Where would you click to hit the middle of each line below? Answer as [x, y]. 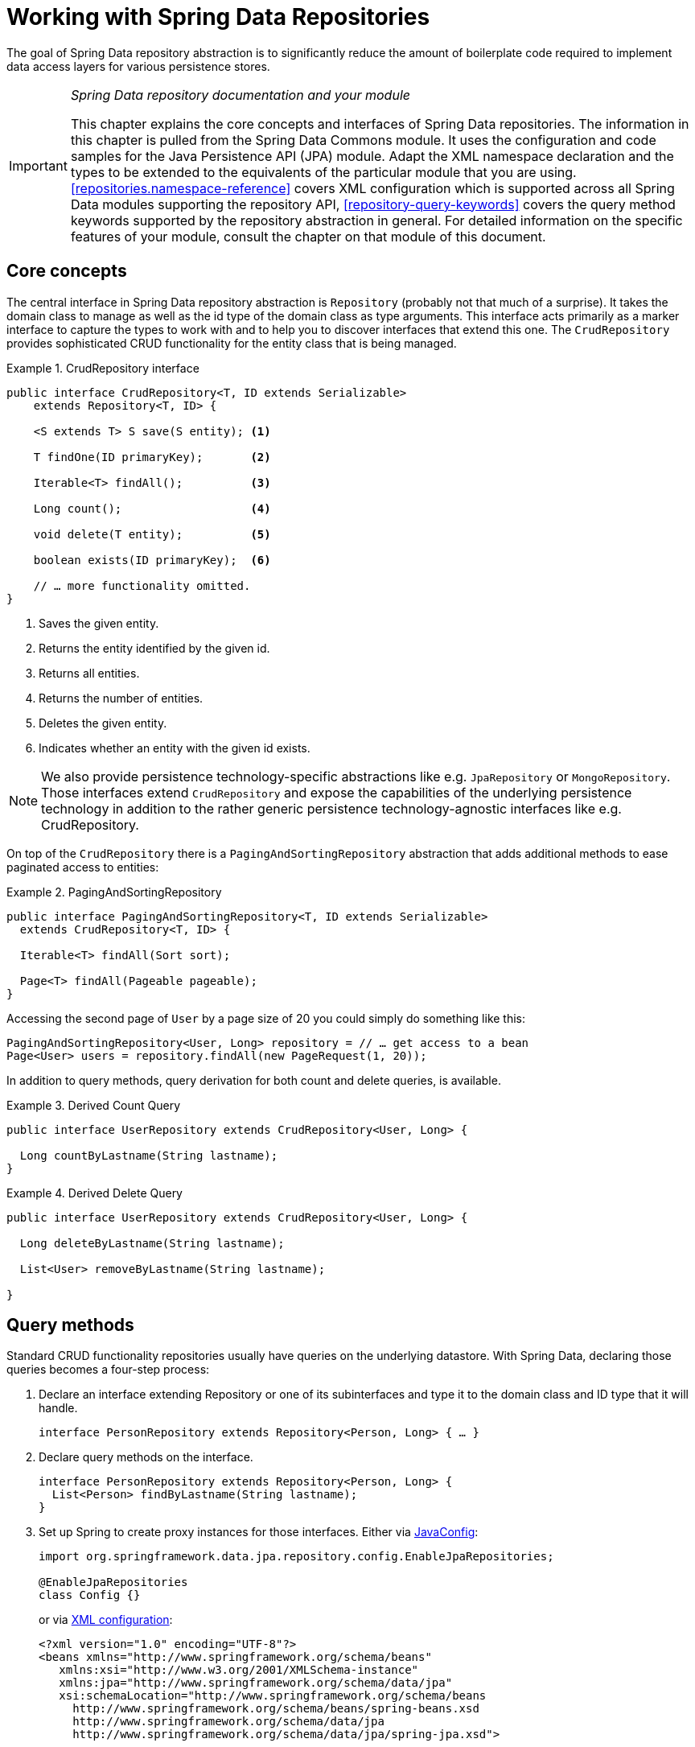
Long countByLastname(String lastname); [149, 1155]
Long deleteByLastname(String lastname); [152, 1243]
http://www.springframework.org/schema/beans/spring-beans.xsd [276, 1709]
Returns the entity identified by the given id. [154, 648]
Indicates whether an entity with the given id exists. [175, 748]
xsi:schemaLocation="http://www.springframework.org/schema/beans [273, 1696]
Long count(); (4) [152, 508]
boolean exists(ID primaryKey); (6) [152, 560]
